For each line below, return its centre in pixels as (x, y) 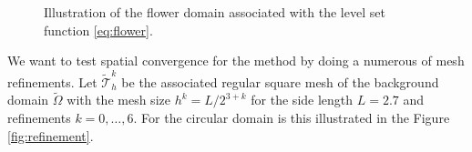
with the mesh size (118, 100)
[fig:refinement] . (51, 135)
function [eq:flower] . (98, 30)
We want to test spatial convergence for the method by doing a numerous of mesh (236, 61)
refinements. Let (52, 81)
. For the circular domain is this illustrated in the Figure (292, 117)
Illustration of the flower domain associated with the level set (215, 12)
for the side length (302, 100)
